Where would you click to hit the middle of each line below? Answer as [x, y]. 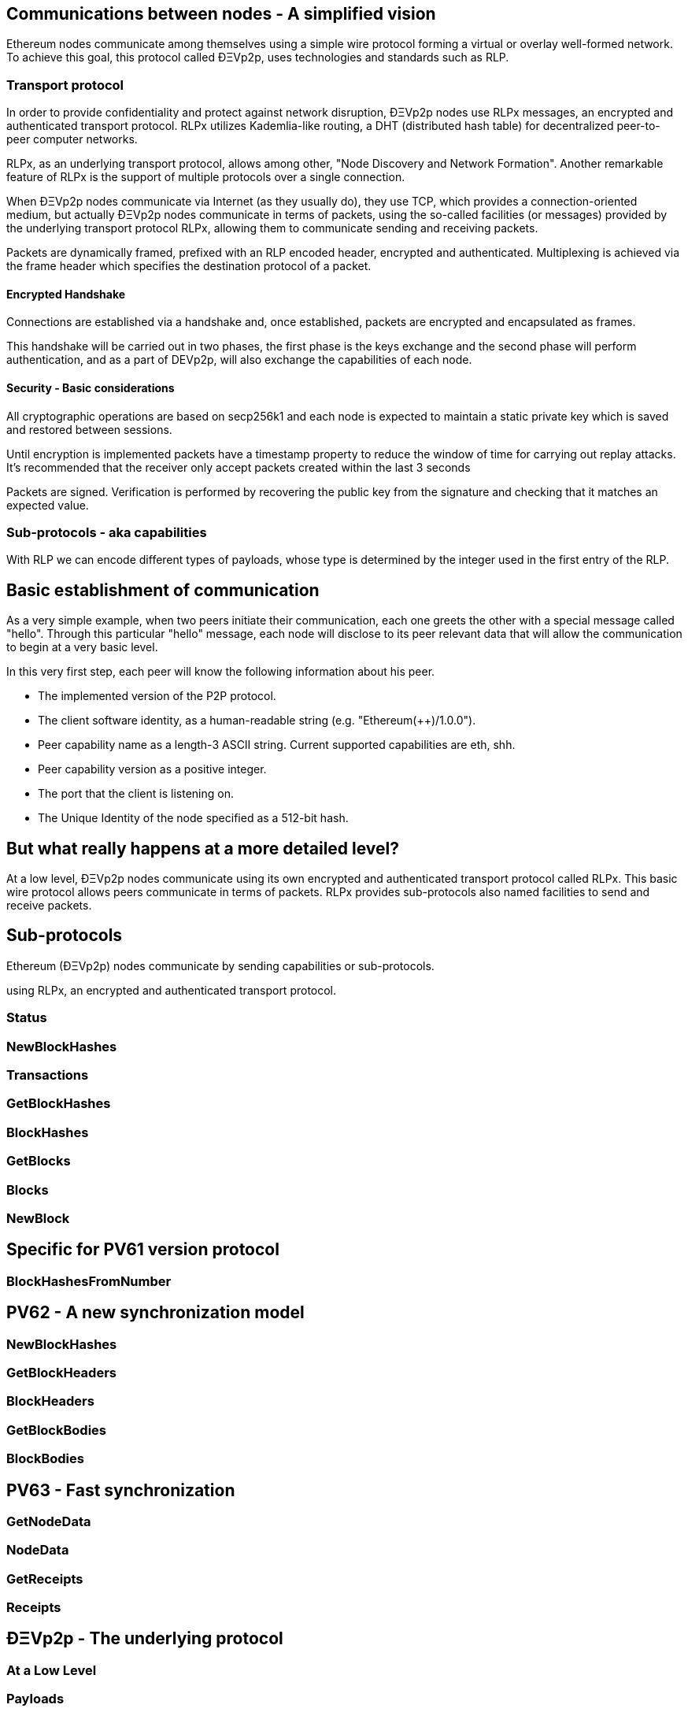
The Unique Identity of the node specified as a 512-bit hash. [193, 818]
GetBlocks [39, 1161]
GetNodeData [49, 1521]
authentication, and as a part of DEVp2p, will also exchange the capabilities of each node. [239, 360]
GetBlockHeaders [61, 1372]
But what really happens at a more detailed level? [203, 848]
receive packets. [49, 906]
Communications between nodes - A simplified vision [221, 14]
